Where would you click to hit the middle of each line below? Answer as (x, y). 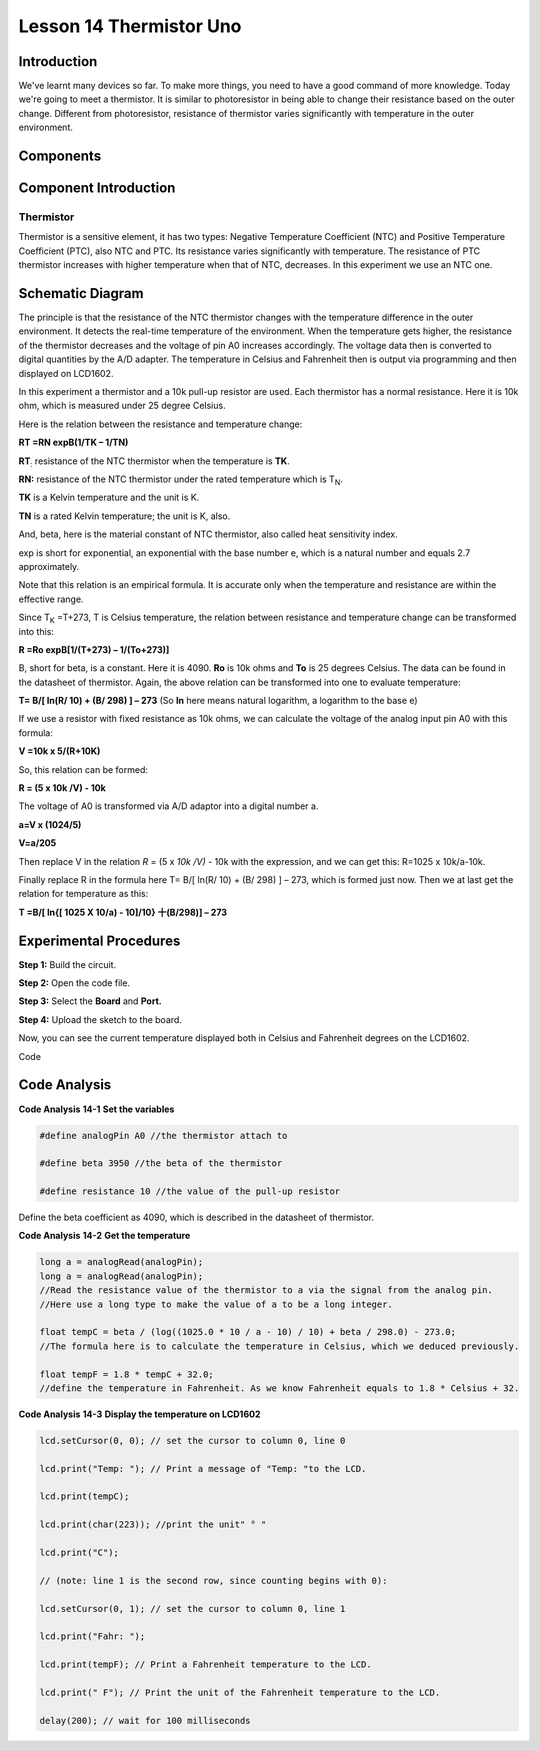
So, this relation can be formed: (83, 769)
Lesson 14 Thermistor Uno (130, 26)
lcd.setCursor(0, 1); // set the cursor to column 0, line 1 (192, 1608)
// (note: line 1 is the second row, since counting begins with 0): (213, 1580)
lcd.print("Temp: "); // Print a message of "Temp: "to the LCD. (203, 1468)
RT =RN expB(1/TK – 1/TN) (73, 442)
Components (60, 156)
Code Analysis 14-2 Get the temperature (104, 1236)
